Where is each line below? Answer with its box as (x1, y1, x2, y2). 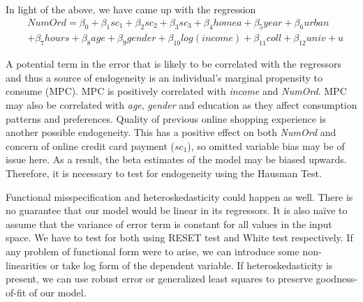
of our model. (29, 285, 87, 299)
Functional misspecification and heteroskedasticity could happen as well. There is (6, 189, 353, 204)
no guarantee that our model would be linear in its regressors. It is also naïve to (6, 203, 348, 218)
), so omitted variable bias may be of (187, 138, 345, 153)
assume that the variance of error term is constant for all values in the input (6, 216, 332, 231)
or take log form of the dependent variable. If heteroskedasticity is (50, 257, 333, 272)
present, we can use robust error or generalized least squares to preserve (6, 271, 313, 286)
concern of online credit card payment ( (6, 138, 175, 153)
